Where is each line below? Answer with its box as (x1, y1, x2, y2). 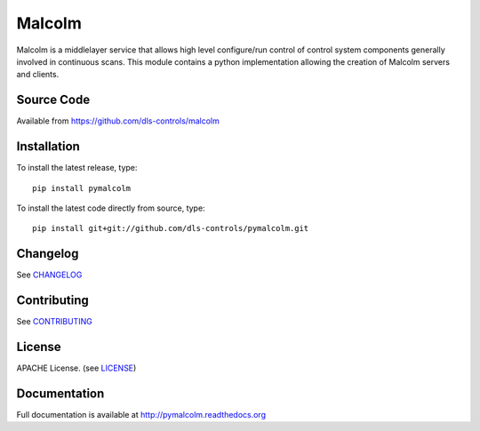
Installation (16, 139, 80, 155)
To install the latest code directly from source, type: (16, 203, 205, 213)
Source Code (16, 92, 91, 108)
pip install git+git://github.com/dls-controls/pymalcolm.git (32, 223, 309, 234)
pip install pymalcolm (32, 183, 132, 193)
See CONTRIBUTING (16, 316, 92, 327)
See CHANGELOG (16, 269, 83, 280)
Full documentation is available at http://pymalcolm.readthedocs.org (16, 409, 267, 419)
